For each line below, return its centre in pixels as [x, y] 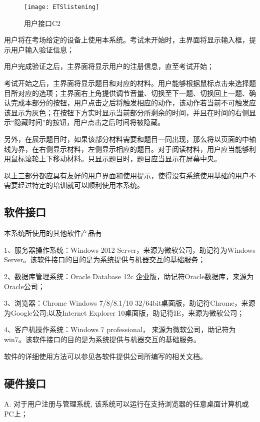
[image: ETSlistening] [62, 7]
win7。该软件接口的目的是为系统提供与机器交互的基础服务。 [102, 339]
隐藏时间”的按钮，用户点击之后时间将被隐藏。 [89, 122]
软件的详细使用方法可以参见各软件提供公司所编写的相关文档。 [105, 356]
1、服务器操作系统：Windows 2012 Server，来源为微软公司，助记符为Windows [130, 249]
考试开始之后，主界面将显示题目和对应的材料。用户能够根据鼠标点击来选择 [126, 83]
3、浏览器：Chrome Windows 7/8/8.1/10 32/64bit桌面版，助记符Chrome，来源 [130, 303]
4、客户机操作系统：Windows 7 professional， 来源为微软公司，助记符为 [120, 329]
